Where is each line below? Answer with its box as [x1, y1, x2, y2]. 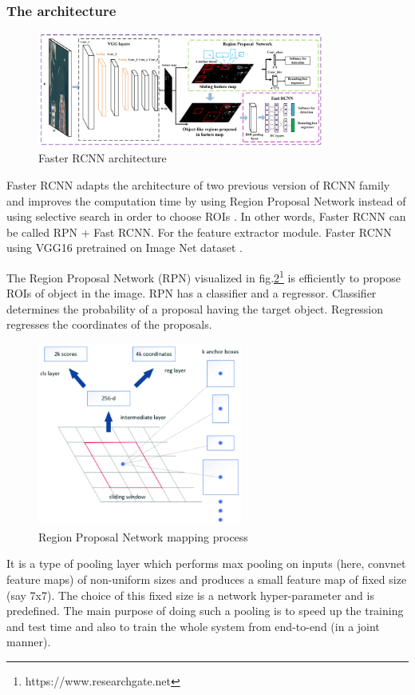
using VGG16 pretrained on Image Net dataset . [6, 239, 243, 256]
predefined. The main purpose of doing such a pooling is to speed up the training [6, 602, 404, 619]
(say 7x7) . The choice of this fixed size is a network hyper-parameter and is [6, 586, 374, 603]
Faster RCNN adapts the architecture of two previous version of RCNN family [6, 176, 390, 193]
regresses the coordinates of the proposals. [6, 316, 212, 333]
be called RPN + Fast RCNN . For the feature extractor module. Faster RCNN [6, 223, 392, 240]
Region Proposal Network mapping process [38, 528, 248, 545]
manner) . [6, 633, 51, 650]
